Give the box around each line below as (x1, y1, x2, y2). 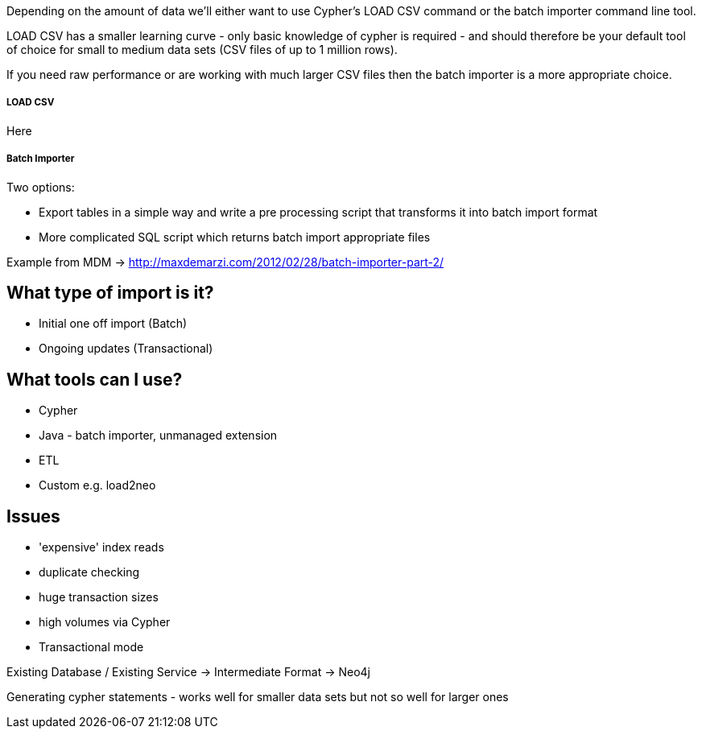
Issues (6, 506, 60, 526)
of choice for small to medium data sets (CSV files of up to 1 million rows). (6, 43, 398, 56)
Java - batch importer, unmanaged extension (39, 428, 278, 443)
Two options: (6, 180, 75, 194)
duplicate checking (39, 565, 140, 580)
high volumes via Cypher (39, 615, 171, 630)
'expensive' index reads (39, 540, 164, 555)
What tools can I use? (6, 369, 183, 390)
